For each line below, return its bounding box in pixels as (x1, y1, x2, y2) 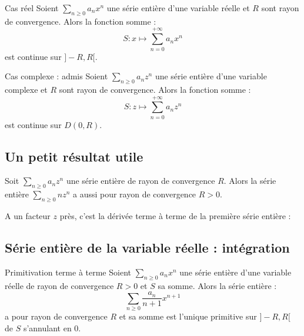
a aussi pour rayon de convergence (72, 188, 196, 200)
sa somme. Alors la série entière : (158, 279, 277, 291)
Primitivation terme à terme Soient (5, 266, 131, 278)
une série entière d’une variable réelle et (106, 2, 250, 14)
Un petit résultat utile (5, 147, 143, 165)
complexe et (5, 83, 48, 95)
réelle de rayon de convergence (5, 279, 114, 291)
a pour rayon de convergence (5, 310, 108, 322)
